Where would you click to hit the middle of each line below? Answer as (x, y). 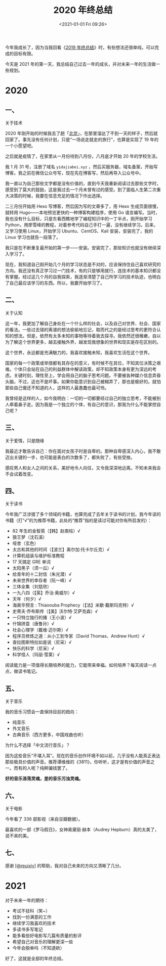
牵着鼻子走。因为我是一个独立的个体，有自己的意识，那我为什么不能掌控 (83, 404)
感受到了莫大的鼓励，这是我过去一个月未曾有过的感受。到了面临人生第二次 (81, 189)
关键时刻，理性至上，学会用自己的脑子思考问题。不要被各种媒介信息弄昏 (87, 375)
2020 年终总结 (83, 10)
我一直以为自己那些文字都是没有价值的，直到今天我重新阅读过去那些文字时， (83, 183)
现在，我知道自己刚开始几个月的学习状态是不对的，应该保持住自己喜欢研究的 (83, 264)
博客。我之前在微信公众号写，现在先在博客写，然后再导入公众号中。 (74, 173)
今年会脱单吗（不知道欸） (38, 948)
